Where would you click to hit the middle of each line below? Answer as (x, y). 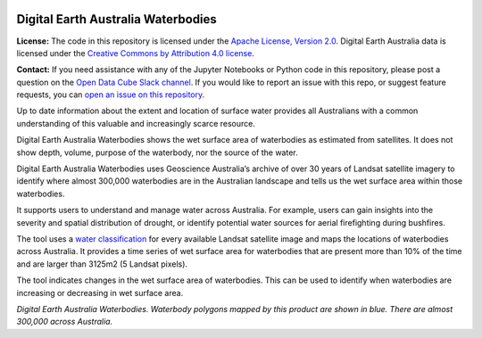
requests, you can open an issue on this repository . (111, 95)
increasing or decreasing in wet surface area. (100, 293)
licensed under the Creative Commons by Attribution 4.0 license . (135, 53)
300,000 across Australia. (65, 322)
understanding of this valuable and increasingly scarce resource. (136, 123)
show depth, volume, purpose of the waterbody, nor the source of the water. (157, 153)
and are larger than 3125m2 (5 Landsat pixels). (102, 264)
